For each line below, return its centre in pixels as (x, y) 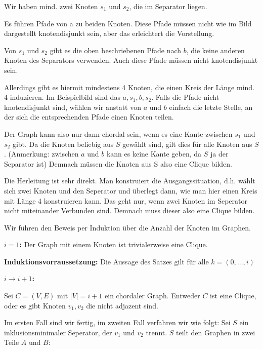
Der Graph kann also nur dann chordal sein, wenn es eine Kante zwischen (118, 133)
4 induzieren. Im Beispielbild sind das (62, 97)
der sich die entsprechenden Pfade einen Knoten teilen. (89, 117)
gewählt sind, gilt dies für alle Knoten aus (187, 144)
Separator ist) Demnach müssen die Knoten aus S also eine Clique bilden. (118, 163)
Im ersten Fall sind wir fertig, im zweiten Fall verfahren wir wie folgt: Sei (117, 322)
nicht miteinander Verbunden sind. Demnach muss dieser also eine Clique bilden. (129, 210)
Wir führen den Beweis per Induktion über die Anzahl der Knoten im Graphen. (127, 227)
